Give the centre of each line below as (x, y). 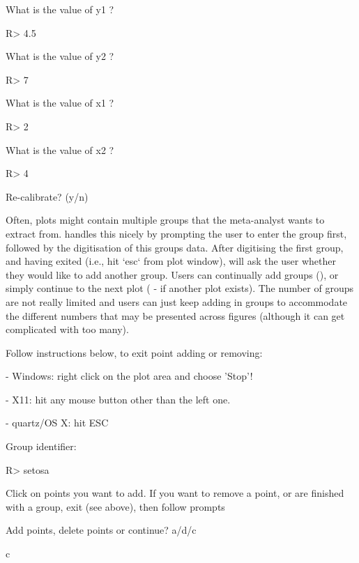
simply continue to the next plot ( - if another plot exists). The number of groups (179, 288)
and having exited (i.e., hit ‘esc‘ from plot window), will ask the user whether (171, 261)
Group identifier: (41, 446)
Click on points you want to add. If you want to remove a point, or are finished (175, 493)
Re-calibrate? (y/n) (47, 196)
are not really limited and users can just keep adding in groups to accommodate (177, 301)
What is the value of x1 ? (60, 103)
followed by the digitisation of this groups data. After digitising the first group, (175, 247)
